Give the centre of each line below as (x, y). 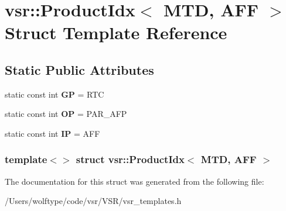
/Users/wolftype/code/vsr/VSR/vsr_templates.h (93, 201)
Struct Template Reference (116, 32)
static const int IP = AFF (52, 133)
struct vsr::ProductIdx (130, 159)
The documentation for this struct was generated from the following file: (135, 181)
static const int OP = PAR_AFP (66, 114)
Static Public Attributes (79, 69)
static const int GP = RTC (55, 94)
